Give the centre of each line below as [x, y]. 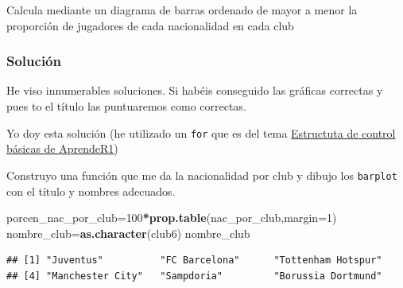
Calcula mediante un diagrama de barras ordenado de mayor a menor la [182, 10]
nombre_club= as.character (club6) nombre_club [128, 233]
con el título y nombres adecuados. [91, 191]
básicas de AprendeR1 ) [62, 148]
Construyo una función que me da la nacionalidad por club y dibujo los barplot [202, 175]
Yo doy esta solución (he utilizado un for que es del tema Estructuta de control [201, 132]
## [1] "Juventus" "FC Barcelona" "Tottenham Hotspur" [194, 261]
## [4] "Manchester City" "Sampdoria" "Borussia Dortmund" [194, 276]
